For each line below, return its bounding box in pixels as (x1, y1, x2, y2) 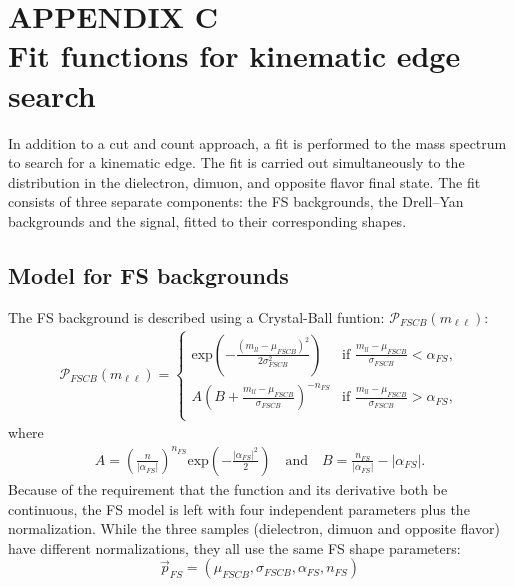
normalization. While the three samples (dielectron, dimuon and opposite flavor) (8, 518, 500, 539)
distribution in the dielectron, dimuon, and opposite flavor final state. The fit (8, 171, 481, 192)
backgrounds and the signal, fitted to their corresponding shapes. (8, 210, 407, 231)
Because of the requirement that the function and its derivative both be (8, 479, 448, 499)
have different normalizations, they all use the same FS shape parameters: (8, 537, 461, 558)
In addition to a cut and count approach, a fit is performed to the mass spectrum (8, 132, 507, 153)
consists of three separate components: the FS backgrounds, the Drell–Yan (8, 191, 464, 212)
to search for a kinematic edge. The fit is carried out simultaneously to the (8, 152, 465, 173)
